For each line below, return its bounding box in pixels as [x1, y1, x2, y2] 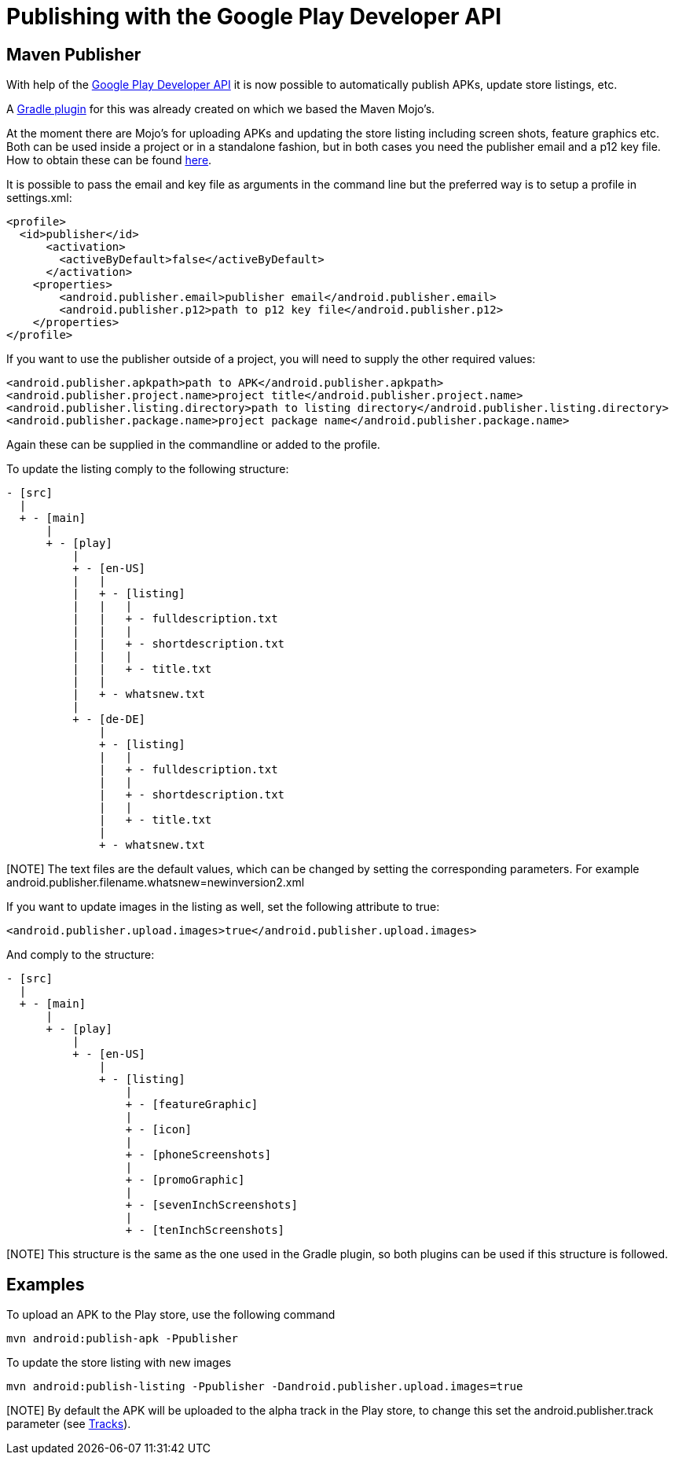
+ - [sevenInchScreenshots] [125, 1199, 298, 1212]
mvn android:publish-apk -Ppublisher [6, 1332, 239, 1345]
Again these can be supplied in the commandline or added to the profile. [6, 438, 380, 452]
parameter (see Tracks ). [6, 1417, 131, 1431]
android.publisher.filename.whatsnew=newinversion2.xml [6, 875, 305, 890]
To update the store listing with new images [6, 1356, 232, 1370]
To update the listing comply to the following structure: [6, 462, 289, 476]
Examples [6, 1274, 85, 1294]
